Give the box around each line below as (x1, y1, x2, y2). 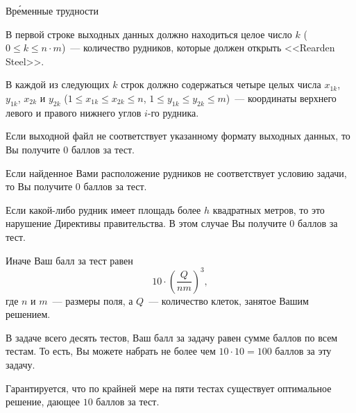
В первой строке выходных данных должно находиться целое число (6, 26, 292, 41)
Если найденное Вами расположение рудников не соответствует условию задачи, (6, 165, 347, 180)
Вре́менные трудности (6, 3, 99, 17)
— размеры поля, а (52, 293, 133, 307)
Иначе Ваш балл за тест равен (6, 253, 133, 267)
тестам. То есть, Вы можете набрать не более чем (6, 344, 216, 358)
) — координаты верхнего (226, 90, 337, 105)
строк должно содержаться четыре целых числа (121, 77, 321, 92)
